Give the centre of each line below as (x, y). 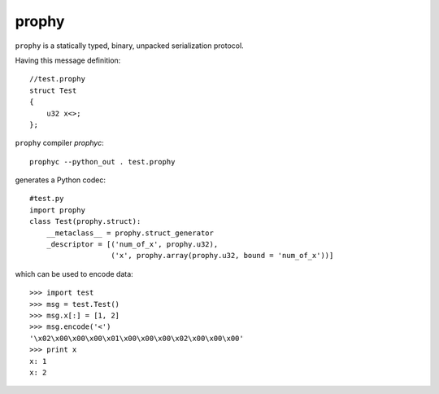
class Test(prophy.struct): (85, 221)
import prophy (57, 210)
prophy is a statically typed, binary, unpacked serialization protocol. (129, 46)
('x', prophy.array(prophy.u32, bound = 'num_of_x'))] (222, 256)
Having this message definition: (68, 60)
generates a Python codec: (60, 180)
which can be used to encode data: (74, 274)
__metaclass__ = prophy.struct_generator (130, 233)
